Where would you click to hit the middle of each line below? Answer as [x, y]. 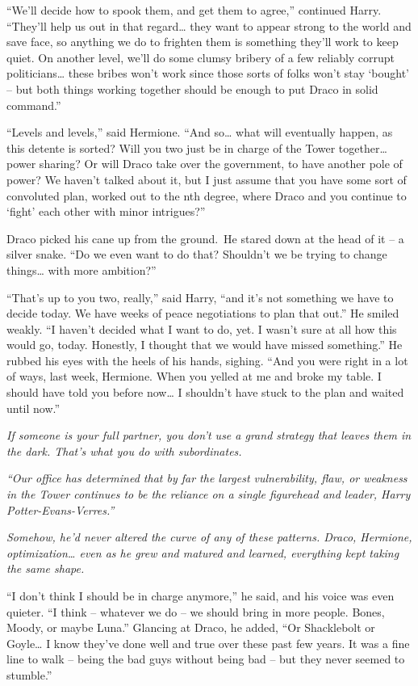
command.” [34, 105]
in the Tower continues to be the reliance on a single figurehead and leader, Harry [209, 494]
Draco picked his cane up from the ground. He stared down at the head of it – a [205, 238]
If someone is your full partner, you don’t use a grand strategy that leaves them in [209, 435]
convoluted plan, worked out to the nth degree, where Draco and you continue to [207, 195]
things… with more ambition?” [82, 269]
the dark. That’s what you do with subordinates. [124, 450]
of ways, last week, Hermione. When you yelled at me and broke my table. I [194, 376]
